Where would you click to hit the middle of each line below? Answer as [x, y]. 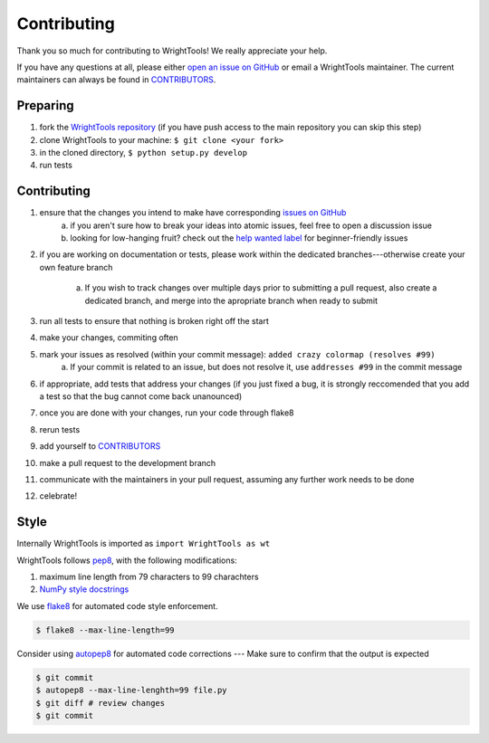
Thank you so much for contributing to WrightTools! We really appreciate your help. [172, 51]
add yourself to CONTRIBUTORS [100, 446]
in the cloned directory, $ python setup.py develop [144, 153]
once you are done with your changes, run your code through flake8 [167, 413]
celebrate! [58, 496]
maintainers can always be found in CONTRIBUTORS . [116, 80]
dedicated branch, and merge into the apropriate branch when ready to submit [231, 300]
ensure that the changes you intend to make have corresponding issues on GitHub [193, 213]
